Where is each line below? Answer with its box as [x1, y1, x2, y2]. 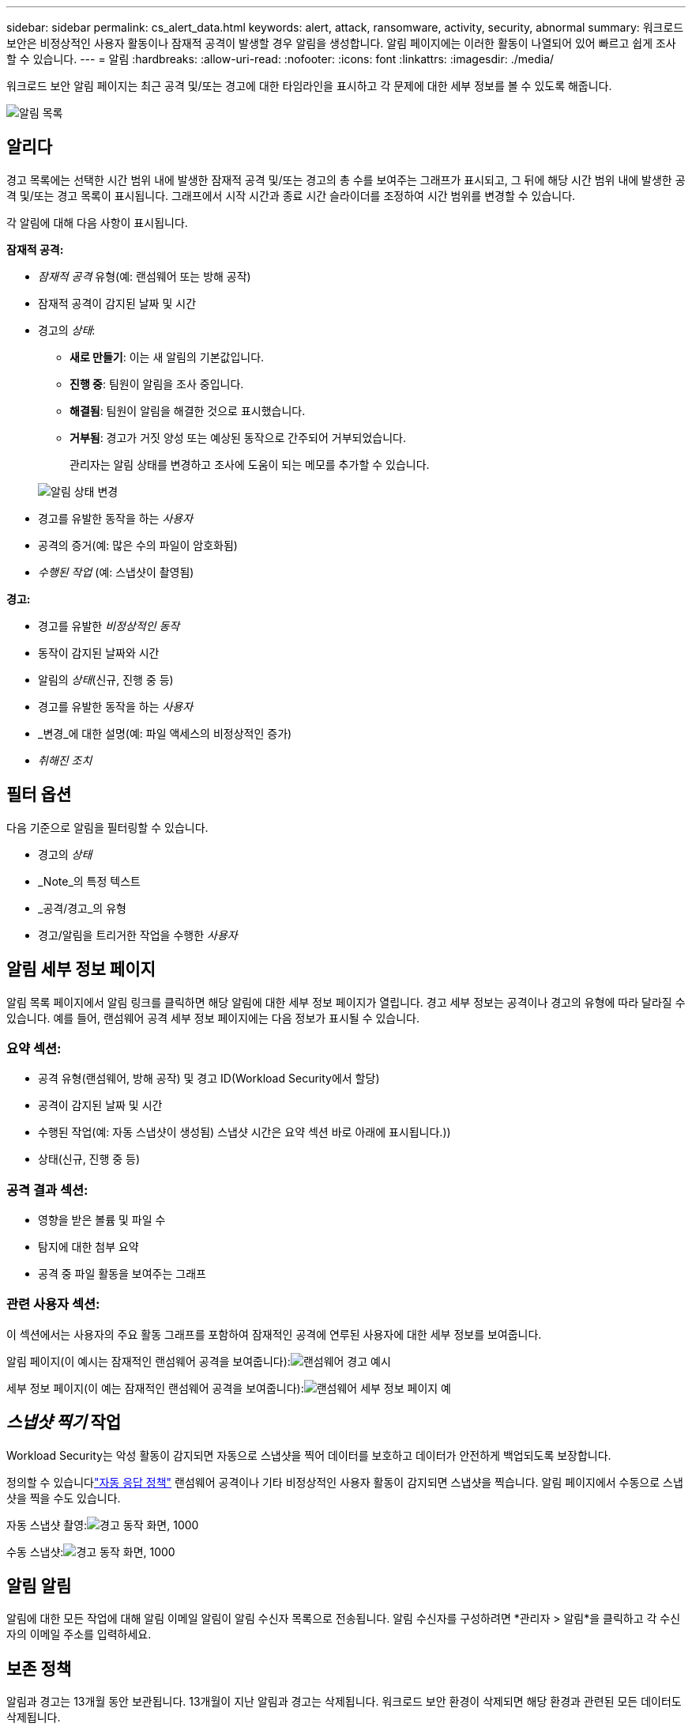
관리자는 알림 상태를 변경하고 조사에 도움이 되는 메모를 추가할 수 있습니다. [70, 457, 430, 471]
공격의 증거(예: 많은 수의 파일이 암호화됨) [38, 538, 238, 552]
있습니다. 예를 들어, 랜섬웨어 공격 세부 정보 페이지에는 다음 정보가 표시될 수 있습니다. [6, 1011, 420, 1025]
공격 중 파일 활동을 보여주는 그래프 [38, 1267, 206, 1281]
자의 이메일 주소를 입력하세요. [6, 1627, 152, 1642]
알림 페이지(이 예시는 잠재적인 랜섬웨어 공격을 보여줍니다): [6, 1354, 291, 1368]
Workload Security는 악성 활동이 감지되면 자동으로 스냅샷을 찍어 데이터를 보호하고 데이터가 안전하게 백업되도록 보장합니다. [6, 1448, 611, 1462]
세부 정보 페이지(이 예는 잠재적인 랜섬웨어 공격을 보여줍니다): [6, 1381, 304, 1395]
